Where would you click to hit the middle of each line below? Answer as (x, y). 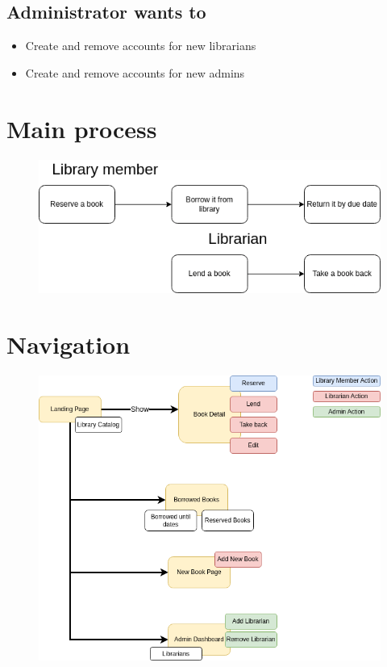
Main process (82, 128)
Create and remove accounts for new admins (135, 72)
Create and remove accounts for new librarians (141, 46)
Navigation (69, 344)
